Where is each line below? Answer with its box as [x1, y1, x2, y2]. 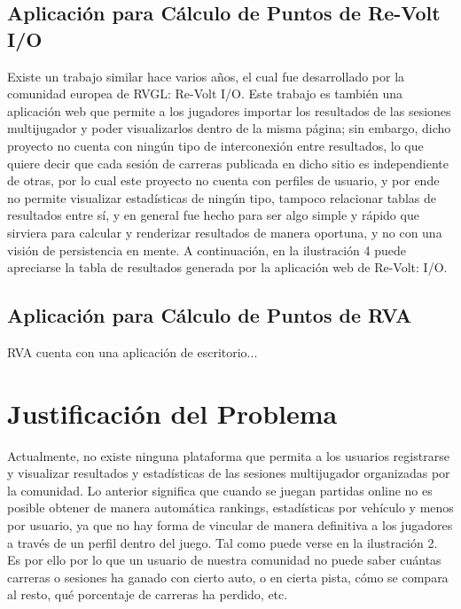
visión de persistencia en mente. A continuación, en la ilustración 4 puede [7, 240, 406, 259]
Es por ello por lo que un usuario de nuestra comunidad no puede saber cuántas [7, 550, 441, 569]
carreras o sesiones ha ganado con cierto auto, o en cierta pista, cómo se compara [7, 567, 449, 586]
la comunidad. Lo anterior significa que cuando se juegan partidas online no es [7, 480, 433, 499]
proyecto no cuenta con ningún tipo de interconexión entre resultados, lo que [7, 136, 424, 154]
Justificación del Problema [7, 394, 338, 431]
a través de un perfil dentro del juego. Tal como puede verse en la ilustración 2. [7, 533, 438, 551]
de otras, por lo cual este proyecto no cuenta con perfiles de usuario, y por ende [7, 171, 440, 190]
